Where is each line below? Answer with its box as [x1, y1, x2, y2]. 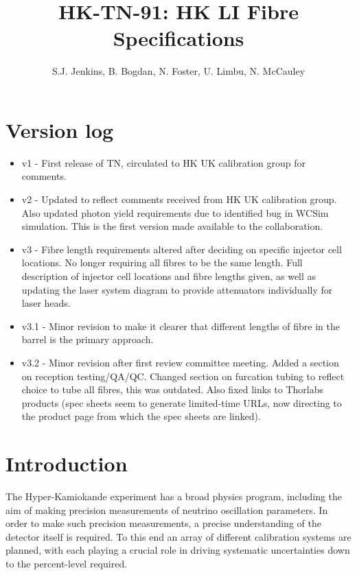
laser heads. [21, 296, 71, 310]
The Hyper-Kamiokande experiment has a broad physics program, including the [5, 489, 343, 504]
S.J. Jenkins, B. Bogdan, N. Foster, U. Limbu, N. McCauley [51, 64, 306, 78]
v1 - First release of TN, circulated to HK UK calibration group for [21, 155, 306, 169]
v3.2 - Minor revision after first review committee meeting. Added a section [21, 355, 339, 369]
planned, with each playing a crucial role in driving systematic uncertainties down [5, 543, 350, 557]
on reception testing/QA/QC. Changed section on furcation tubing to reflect [21, 368, 345, 383]
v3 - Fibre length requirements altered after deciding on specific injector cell [21, 242, 342, 256]
